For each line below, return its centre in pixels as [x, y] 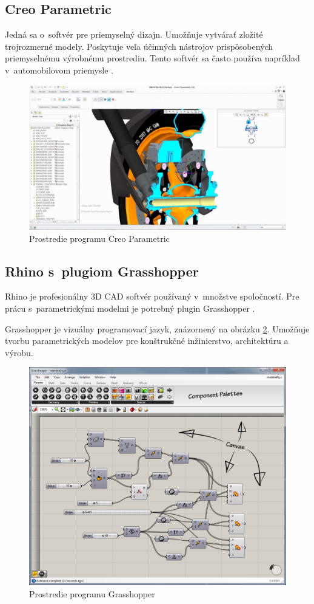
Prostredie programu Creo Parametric [99, 238]
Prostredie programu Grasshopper [92, 593]
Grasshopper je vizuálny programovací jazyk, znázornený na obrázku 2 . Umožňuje [157, 328]
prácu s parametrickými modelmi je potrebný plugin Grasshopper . [130, 308]
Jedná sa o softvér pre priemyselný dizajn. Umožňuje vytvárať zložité [134, 34]
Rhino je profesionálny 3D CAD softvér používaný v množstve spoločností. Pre [152, 296]
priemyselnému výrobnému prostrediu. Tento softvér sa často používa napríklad [152, 58]
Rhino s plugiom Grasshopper [102, 271]
